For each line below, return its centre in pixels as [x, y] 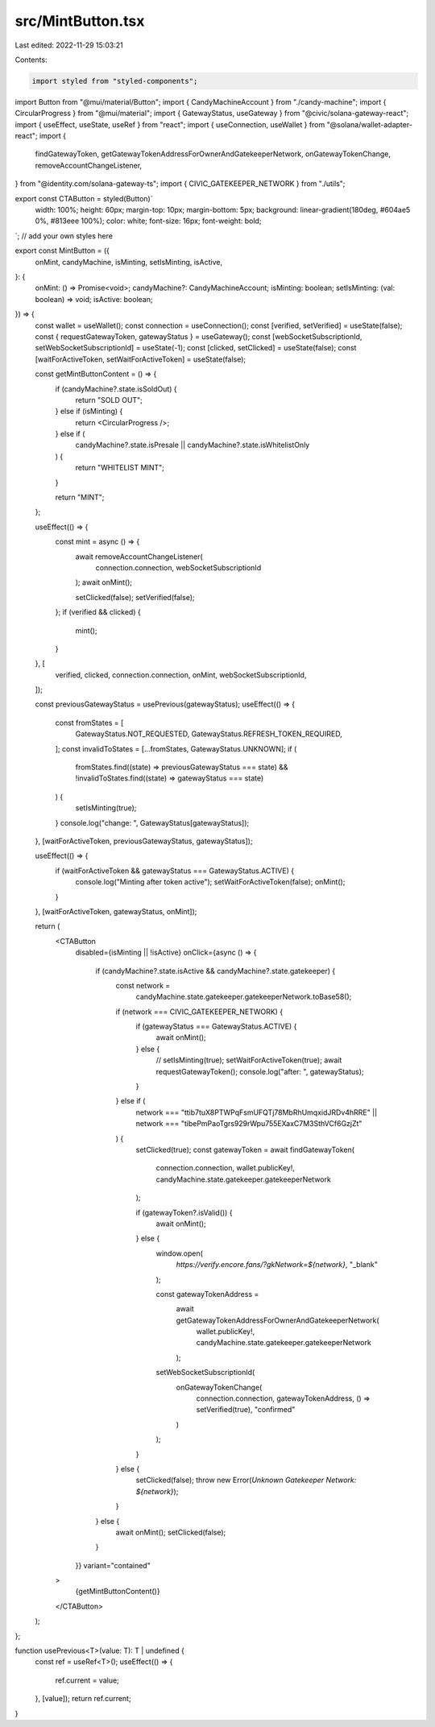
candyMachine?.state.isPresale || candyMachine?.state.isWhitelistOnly [193, 445]
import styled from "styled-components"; [115, 81]
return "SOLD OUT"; [109, 400]
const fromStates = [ [89, 723]
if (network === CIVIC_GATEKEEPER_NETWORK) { [199, 1012]
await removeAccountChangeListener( [139, 557]
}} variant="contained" [113, 1565]
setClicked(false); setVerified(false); [135, 597]
